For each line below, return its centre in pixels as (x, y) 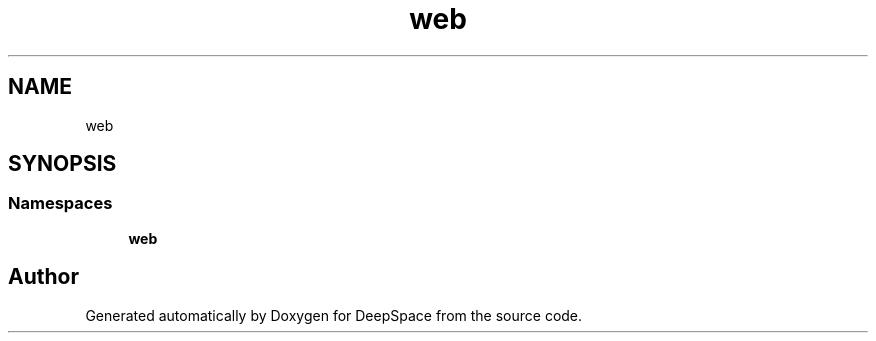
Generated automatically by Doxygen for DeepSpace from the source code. (334, 315)
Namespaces (60, 203)
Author (43, 277)
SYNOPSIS (62, 164)
